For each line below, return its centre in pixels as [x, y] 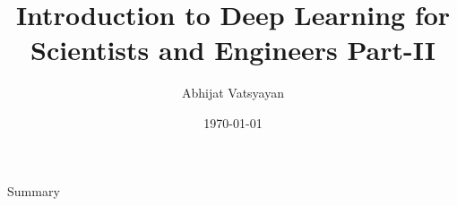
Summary [34, 190]
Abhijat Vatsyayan [233, 93]
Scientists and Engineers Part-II [233, 50]
